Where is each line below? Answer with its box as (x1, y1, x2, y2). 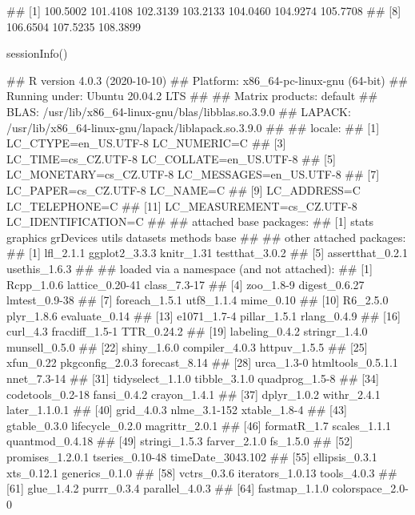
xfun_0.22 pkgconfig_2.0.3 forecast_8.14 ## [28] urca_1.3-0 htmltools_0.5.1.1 (6, 354, 398, 371)
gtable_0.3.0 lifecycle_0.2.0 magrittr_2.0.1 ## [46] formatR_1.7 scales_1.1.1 (6, 416, 392, 433)
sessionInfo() (6, 45, 68, 62)
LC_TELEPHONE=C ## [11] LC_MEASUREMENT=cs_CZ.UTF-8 (6, 197, 357, 214)
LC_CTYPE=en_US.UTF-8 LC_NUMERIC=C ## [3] (6, 135, 286, 151)
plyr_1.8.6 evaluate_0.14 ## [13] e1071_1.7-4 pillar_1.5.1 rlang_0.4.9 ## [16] (6, 307, 401, 324)
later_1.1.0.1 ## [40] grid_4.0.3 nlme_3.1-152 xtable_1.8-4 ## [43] (6, 401, 347, 418)
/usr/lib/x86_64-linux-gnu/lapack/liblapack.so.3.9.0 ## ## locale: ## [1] (6, 119, 380, 135)
